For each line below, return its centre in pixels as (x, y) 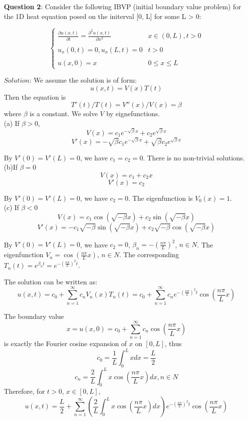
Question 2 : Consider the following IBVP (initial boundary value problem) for (123, 6)
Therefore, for (25, 391)
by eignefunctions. (133, 114)
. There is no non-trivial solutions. (194, 157)
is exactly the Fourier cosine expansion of (65, 343)
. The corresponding (149, 254)
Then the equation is (35, 96)
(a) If (12, 123)
